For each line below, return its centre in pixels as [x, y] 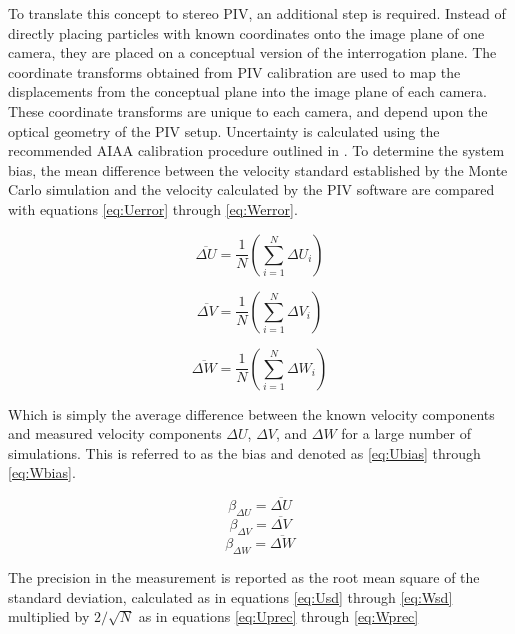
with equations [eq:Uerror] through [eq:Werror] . [153, 208]
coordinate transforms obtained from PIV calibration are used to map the [234, 71]
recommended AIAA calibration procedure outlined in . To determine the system [256, 150]
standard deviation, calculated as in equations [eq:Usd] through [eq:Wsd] [230, 596]
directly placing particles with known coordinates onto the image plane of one [246, 32]
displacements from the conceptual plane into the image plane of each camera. [247, 91]
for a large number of [406, 433]
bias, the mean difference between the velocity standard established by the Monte [258, 169]
